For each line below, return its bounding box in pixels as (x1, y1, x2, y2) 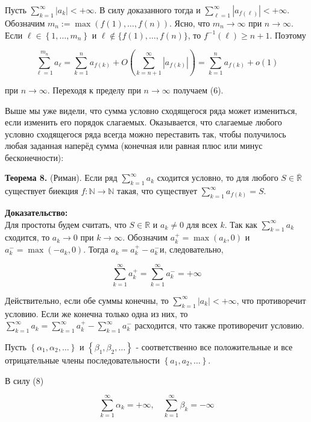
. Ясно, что (169, 17, 210, 29)
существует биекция (5, 184, 78, 197)
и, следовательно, (160, 243, 224, 256)
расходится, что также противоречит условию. (134, 319, 304, 332)
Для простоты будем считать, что (5, 218, 127, 230)
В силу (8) (5, 374, 44, 386)
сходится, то (5, 231, 50, 244)
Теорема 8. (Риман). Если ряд (5, 171, 118, 184)
